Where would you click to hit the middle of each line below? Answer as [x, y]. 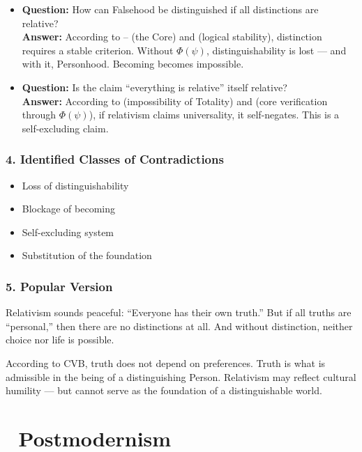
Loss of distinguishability [75, 185]
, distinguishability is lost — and [276, 50]
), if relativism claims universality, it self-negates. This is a [214, 115]
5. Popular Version [59, 286]
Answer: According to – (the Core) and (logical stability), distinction [172, 37]
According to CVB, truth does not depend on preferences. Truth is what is [166, 363]
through [39, 115]
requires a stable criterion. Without [98, 50]
